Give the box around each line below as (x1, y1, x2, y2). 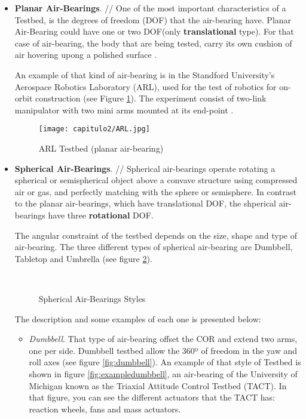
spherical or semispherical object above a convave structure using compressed (14, 174, 298, 186)
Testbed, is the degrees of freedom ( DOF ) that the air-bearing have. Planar (14, 13, 292, 26)
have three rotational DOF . (48, 208, 154, 221)
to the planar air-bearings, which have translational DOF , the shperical (14, 197, 276, 209)
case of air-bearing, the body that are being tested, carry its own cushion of (14, 36, 292, 49)
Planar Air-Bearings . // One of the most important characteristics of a (14, 2, 286, 14)
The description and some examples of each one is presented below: (14, 312, 261, 325)
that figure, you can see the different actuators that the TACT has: (29, 391, 275, 403)
